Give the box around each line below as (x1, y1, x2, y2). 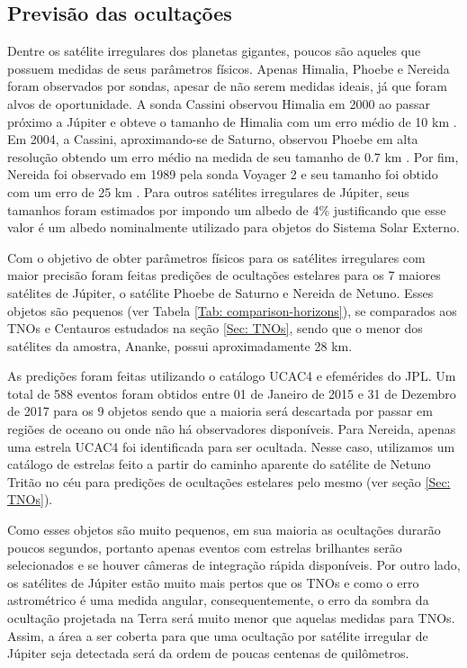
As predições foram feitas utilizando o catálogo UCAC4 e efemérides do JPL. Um (7, 366, 456, 385)
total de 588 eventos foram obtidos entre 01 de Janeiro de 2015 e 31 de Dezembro (7, 384, 456, 402)
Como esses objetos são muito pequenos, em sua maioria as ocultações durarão (7, 520, 441, 539)
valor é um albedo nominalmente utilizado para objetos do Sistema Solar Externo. (7, 218, 460, 237)
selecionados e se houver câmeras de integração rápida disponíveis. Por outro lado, (7, 555, 461, 574)
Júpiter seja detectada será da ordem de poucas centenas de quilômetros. (7, 644, 409, 663)
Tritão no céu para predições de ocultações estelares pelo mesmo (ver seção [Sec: (7, 472, 451, 491)
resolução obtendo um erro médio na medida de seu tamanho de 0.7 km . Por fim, (7, 147, 459, 166)
